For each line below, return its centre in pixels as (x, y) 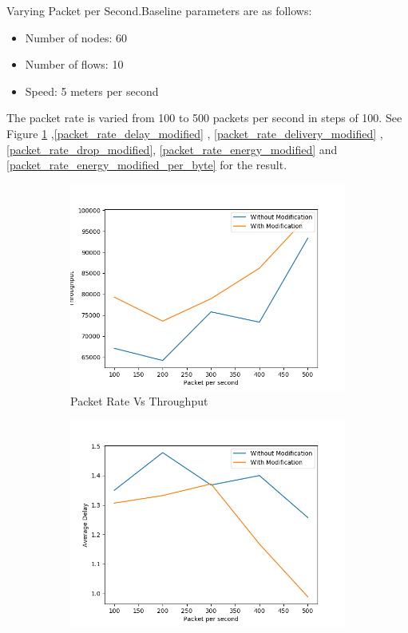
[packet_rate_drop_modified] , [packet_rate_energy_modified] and (172, 149)
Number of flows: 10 (74, 64)
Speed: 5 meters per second (92, 91)
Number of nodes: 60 (76, 37)
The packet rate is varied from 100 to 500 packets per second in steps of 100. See (204, 118)
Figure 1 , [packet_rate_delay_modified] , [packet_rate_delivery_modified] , (195, 133)
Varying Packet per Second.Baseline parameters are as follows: (159, 10)
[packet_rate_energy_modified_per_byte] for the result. (147, 165)
